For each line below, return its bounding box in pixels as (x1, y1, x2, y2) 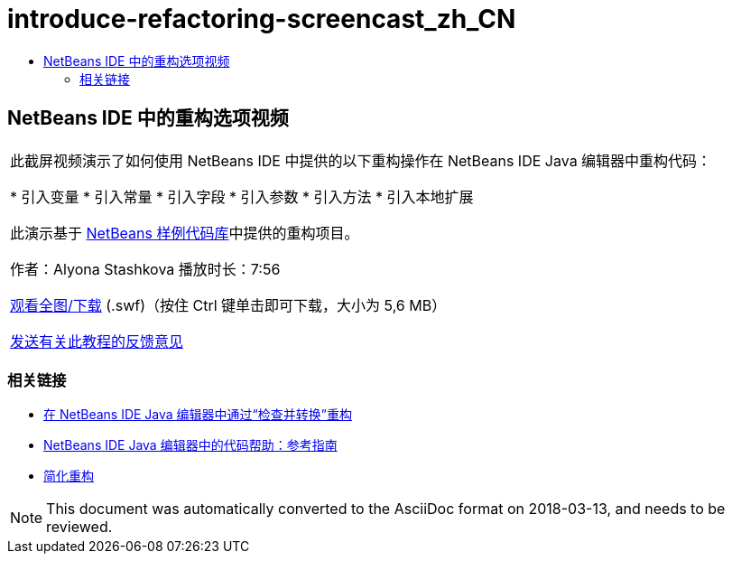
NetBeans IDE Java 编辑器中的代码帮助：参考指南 (43, 437, 338, 453)
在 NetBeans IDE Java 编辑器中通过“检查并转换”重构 (43, 407, 352, 423)
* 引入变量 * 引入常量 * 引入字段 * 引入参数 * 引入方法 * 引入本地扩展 (10, 187, 474, 206)
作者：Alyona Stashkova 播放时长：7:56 (10, 259, 281, 278)
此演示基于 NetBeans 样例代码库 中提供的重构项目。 (10, 223, 359, 242)
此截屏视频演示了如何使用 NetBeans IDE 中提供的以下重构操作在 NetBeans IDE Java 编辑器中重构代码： (10, 151, 712, 170)
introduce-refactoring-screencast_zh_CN (7, 4, 516, 34)
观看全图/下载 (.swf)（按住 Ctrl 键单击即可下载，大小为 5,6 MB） (10, 295, 447, 314)
